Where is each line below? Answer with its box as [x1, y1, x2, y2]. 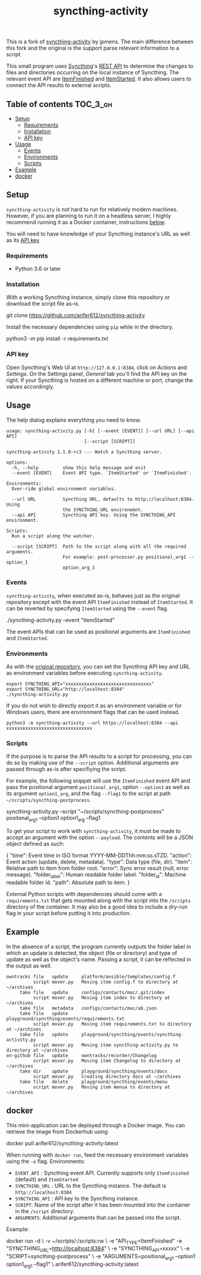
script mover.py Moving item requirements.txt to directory [32, 1021, 192, 1027]
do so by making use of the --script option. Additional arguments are [6, 759, 179, 766]
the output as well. [6, 962, 52, 969]
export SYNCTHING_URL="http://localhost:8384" [6, 686, 125, 692]
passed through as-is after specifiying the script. [6, 766, 127, 773]
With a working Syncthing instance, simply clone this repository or [6, 294, 170, 301]
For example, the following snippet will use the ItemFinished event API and [6, 777, 191, 784]
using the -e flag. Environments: [6, 1157, 86, 1164]
